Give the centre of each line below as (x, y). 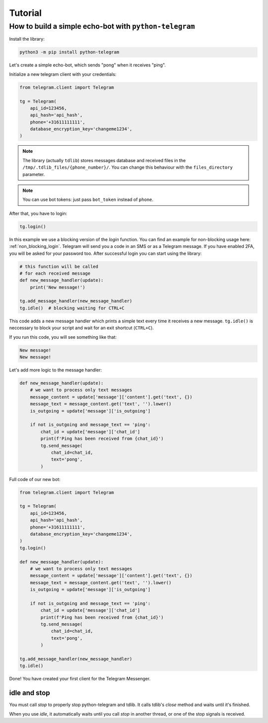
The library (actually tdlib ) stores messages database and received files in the (104, 160)
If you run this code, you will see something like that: (63, 337)
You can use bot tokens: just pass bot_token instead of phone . (88, 200)
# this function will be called (59, 266)
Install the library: (27, 39)
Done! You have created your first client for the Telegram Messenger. (80, 679)
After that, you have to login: (38, 213)
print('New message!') (58, 287)
